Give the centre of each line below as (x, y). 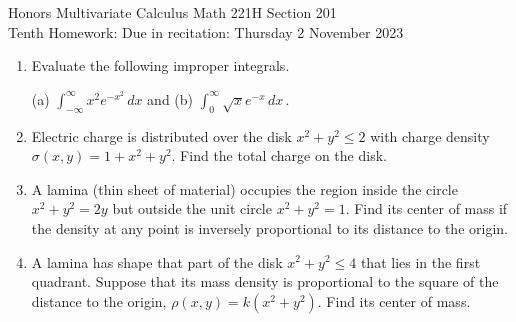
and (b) (170, 98)
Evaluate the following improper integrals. (160, 65)
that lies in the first (420, 261)
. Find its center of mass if (426, 208)
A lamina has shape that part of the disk (157, 261)
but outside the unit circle (192, 208)
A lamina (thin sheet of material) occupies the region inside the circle (244, 188)
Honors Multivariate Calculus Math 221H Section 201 (172, 12)
